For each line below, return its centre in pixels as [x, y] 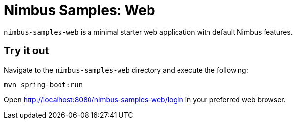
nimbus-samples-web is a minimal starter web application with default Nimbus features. [148, 32]
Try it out [27, 51]
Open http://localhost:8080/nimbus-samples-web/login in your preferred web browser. [145, 99]
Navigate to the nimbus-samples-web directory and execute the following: [126, 70]
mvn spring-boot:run [44, 85]
